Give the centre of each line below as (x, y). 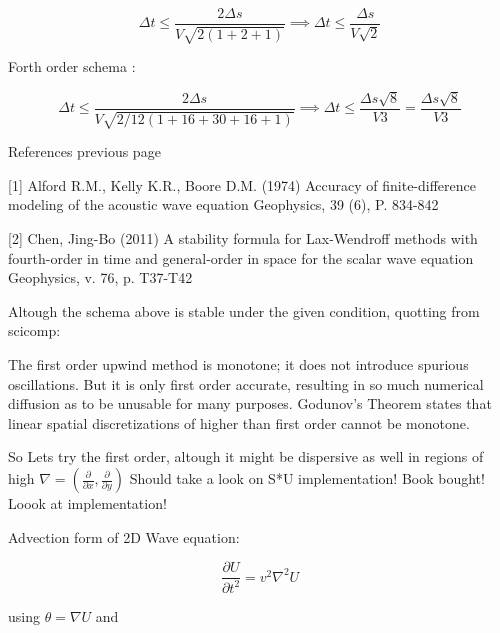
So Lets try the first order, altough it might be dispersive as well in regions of (246, 456)
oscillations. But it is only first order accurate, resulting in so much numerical (246, 383)
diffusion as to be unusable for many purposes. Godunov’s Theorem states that (250, 403)
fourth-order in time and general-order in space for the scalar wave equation (241, 257)
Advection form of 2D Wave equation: (124, 536)
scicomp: (34, 330)
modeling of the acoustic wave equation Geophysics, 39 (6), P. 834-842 (223, 204)
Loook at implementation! (87, 503)
